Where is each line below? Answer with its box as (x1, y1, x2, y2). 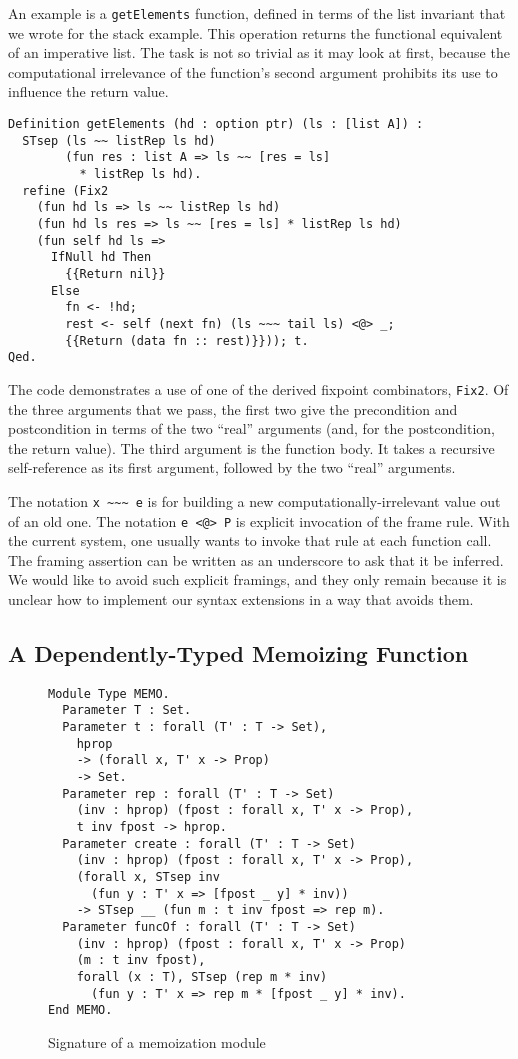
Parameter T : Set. (62, 703, 192, 718)
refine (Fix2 (22, 183, 109, 198)
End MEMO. (48, 1003, 113, 1018)
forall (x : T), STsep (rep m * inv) (76, 969, 328, 984)
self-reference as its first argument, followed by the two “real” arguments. (8, 457, 456, 478)
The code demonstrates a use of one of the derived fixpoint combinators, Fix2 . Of (8, 378, 509, 399)
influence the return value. (8, 81, 169, 102)
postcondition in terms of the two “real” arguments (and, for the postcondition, (8, 418, 495, 439)
